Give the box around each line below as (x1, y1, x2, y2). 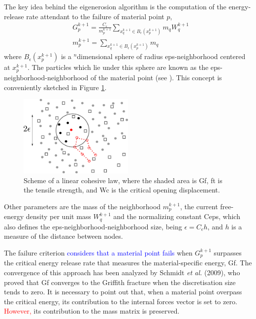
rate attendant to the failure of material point (26, 11, 164, 21)
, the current (180, 201, 218, 211)
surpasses (214, 247, 242, 257)
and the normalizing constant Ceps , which (113, 211, 240, 222)
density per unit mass (26, 211, 91, 222)
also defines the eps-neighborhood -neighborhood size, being (4, 221, 182, 231)
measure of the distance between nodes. (4, 231, 123, 241)
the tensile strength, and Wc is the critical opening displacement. (24, 185, 220, 195)
